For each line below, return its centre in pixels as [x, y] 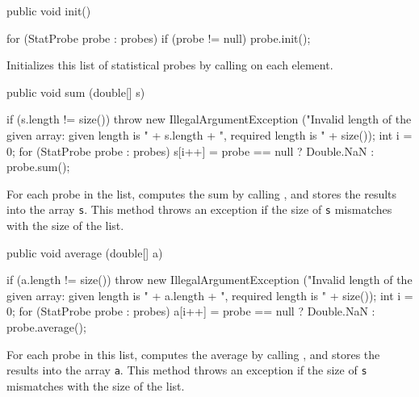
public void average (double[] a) [85, 252]
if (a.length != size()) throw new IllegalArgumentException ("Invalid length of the [209, 280]
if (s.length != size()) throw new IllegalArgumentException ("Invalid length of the [209, 119]
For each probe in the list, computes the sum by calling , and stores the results [202, 193]
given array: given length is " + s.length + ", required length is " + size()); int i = [209, 134]
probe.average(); [46, 326]
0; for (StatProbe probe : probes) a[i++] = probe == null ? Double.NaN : [191, 311]
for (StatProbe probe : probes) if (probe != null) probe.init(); [159, 38]
